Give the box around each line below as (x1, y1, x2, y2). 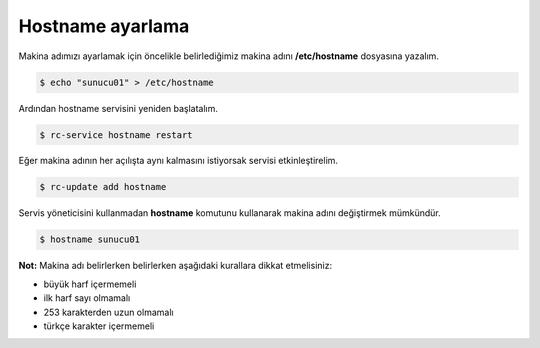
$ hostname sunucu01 (39, 234, 140, 245)
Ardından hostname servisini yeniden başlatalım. (18, 102, 219, 114)
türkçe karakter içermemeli (43, 320, 155, 332)
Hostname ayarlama (18, 15, 190, 37)
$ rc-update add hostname (39, 181, 167, 193)
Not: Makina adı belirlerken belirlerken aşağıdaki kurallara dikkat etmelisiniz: (18, 260, 333, 272)
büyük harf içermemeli (43, 278, 137, 290)
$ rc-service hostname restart (39, 129, 194, 140)
